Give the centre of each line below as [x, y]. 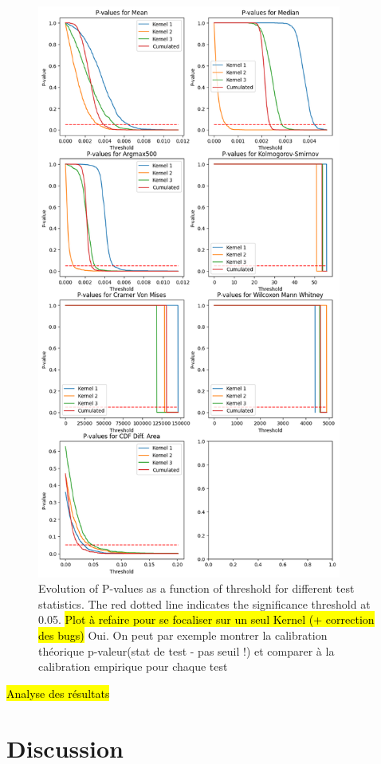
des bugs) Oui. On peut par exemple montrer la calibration [183, 635]
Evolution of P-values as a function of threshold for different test [196, 588]
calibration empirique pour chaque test [133, 666]
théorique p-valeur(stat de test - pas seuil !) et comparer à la [187, 650]
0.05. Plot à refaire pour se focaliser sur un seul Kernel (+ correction [206, 619]
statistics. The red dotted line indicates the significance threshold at [204, 603]
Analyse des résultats [58, 693]
